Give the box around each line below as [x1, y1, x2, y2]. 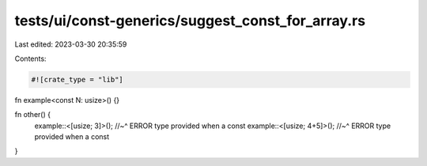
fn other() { [14, 110, 51, 119]
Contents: [14, 54, 47, 63]
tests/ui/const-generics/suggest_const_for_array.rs [14, 12, 366, 29]
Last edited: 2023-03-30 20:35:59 [14, 40, 127, 49]
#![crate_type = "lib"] [31, 75, 124, 84]
